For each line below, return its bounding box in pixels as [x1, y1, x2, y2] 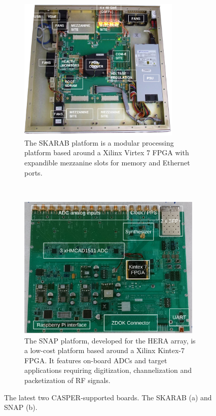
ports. [24, 167, 43, 178]
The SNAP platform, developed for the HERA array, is [24, 335, 196, 345]
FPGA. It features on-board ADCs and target [24, 355, 167, 365]
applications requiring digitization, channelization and [24, 365, 192, 375]
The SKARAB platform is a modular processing [24, 137, 174, 148]
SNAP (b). [4, 402, 38, 412]
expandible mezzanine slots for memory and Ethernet [24, 157, 190, 167]
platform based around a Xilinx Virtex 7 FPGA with [24, 147, 189, 158]
